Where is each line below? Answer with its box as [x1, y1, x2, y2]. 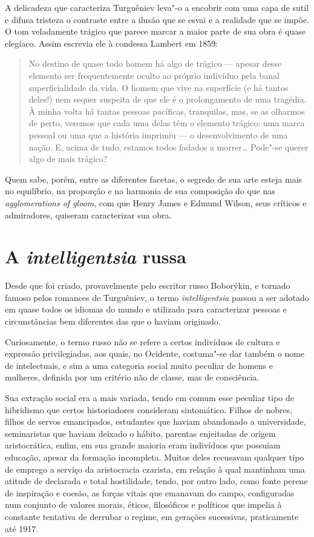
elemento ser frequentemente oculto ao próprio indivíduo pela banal [28, 69, 280, 81]
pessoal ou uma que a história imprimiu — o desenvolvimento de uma [28, 128, 288, 141]
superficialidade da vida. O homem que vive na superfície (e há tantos [28, 81, 289, 93]
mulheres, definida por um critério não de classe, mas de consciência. [5, 371, 260, 383]
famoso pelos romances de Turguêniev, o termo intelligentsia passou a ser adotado [5, 291, 309, 303]
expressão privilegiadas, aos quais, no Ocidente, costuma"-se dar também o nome [5, 347, 305, 360]
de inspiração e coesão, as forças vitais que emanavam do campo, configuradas [5, 486, 295, 499]
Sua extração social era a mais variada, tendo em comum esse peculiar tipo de [5, 391, 294, 404]
